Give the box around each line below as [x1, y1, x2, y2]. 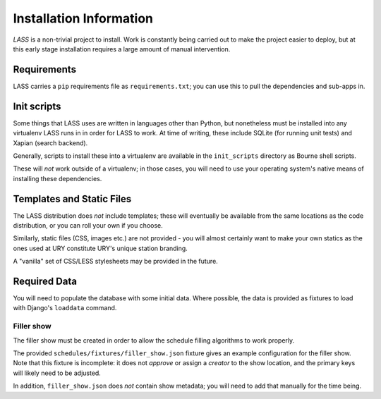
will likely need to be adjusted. [13, 369, 102, 377]
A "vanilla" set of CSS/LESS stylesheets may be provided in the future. [13, 257, 218, 266]
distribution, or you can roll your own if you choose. [13, 221, 164, 229]
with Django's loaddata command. [13, 304, 117, 312]
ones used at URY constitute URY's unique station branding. [13, 244, 188, 252]
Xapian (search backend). [13, 138, 88, 147]
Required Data [13, 275, 78, 287]
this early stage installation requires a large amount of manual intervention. [13, 44, 231, 53]
